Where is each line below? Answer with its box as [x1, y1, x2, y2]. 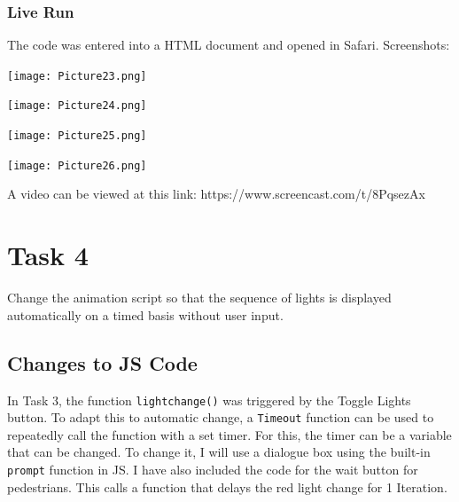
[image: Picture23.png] [7, 69, 147, 82]
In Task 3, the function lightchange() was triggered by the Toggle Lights [7, 390, 411, 409]
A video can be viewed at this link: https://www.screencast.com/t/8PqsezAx [7, 184, 425, 203]
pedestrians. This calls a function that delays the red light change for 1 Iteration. [7, 477, 447, 496]
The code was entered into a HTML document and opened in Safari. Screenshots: [7, 35, 450, 54]
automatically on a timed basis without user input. [7, 305, 284, 324]
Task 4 [7, 237, 89, 273]
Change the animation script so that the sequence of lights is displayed [7, 288, 392, 307]
